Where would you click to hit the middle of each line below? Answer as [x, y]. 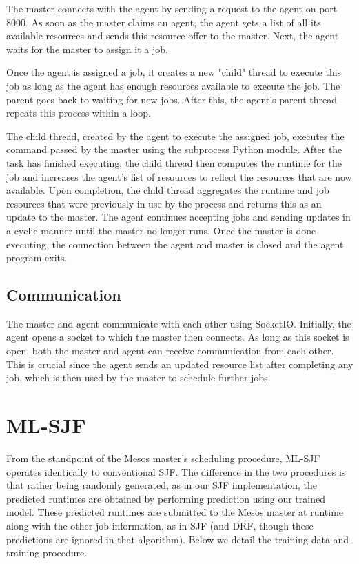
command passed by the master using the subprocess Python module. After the [174, 149]
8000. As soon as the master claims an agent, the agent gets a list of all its [164, 22]
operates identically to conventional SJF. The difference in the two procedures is [176, 471]
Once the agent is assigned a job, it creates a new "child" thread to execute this [174, 72]
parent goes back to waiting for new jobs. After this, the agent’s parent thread [172, 99]
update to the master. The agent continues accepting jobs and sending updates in [178, 217]
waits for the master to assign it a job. [87, 49]
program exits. [37, 258]
